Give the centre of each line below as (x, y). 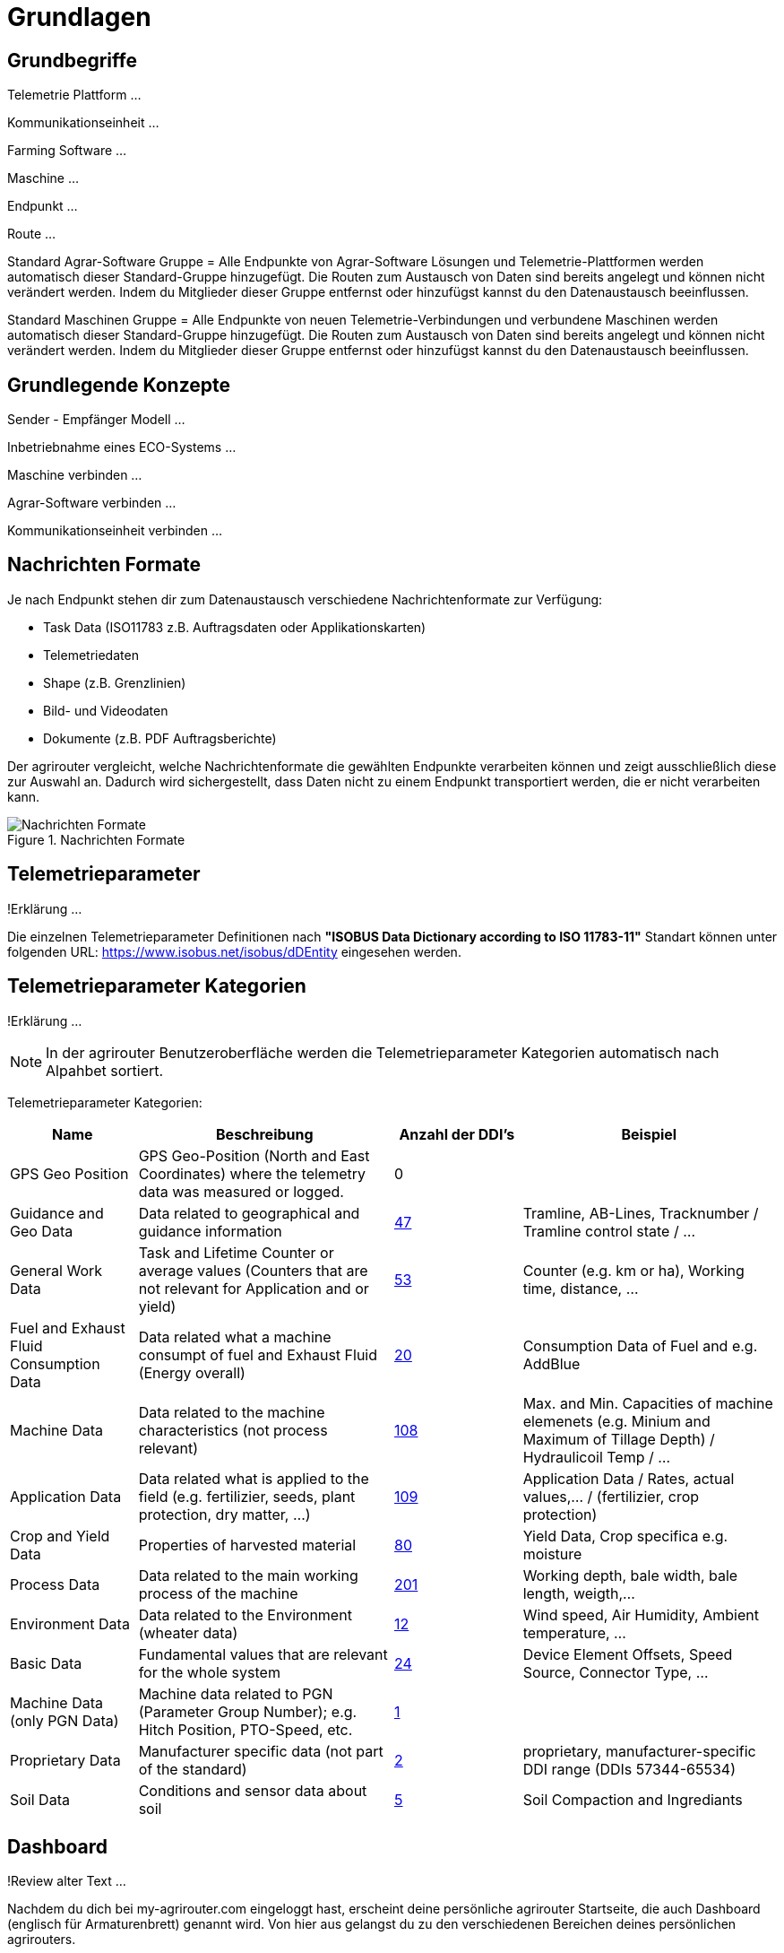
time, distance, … (581, 1288)
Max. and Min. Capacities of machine (648, 1403)
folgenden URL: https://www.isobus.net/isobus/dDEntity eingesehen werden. (234, 951)
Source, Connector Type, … (616, 1672)
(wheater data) (188, 1632)
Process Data (55, 1584)
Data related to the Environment (245, 1614)
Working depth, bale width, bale (630, 1575)
